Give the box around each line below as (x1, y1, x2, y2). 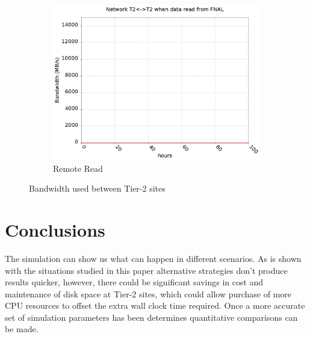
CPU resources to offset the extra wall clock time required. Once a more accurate (5, 299, 305, 312)
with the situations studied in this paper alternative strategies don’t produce (5, 264, 288, 276)
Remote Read (53, 162, 103, 174)
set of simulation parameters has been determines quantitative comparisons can (5, 311, 298, 323)
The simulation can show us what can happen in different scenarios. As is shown (5, 252, 302, 264)
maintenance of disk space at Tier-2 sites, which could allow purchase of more (5, 287, 292, 300)
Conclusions (5, 217, 105, 241)
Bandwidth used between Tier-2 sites (29, 182, 166, 195)
